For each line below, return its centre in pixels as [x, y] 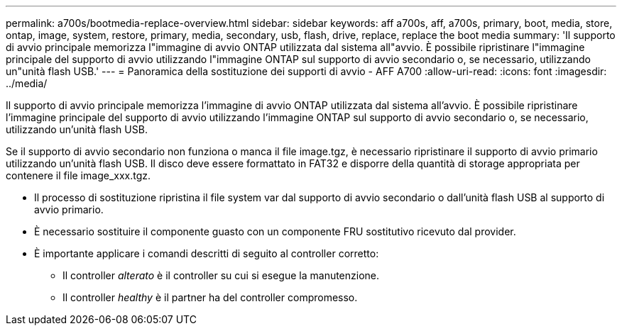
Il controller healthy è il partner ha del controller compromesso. [210, 297]
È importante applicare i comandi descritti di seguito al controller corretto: [207, 253]
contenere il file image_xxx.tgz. [78, 175]
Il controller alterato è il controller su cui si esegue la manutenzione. [221, 275]
